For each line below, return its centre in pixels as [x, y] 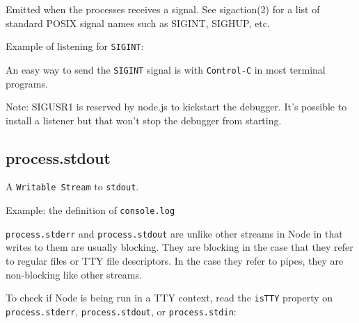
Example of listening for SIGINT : [75, 46]
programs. [27, 83]
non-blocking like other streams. [74, 274]
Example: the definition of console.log [90, 210]
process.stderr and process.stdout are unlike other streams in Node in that [174, 233]
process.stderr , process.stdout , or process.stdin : [121, 311]
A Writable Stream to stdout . [72, 187]
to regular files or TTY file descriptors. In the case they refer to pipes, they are [175, 261]
